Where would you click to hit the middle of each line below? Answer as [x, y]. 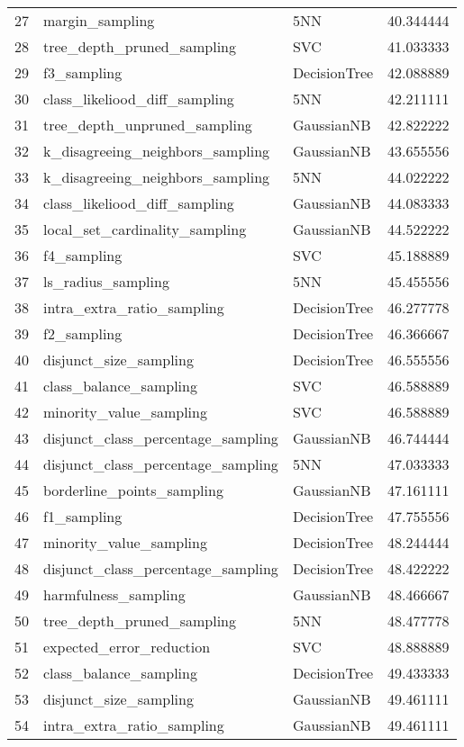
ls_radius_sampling [106, 281]
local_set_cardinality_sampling [145, 229]
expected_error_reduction [127, 647]
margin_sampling [99, 20]
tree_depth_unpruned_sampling [148, 125]
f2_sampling [83, 333]
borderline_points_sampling [133, 490]
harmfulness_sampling [114, 594]
